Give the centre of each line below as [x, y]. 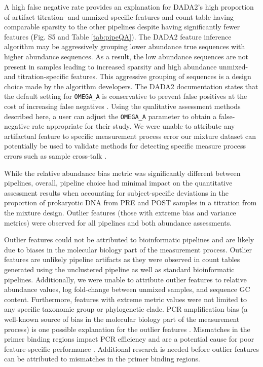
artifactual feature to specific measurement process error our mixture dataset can [130, 136]
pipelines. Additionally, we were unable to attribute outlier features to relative [125, 279]
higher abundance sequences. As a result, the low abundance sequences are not [126, 56]
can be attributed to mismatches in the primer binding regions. [102, 359]
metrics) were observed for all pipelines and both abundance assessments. [118, 222]
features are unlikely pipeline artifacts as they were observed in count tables [122, 259]
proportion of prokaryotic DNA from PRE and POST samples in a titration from [130, 203]
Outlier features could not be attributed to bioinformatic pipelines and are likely [129, 240]
